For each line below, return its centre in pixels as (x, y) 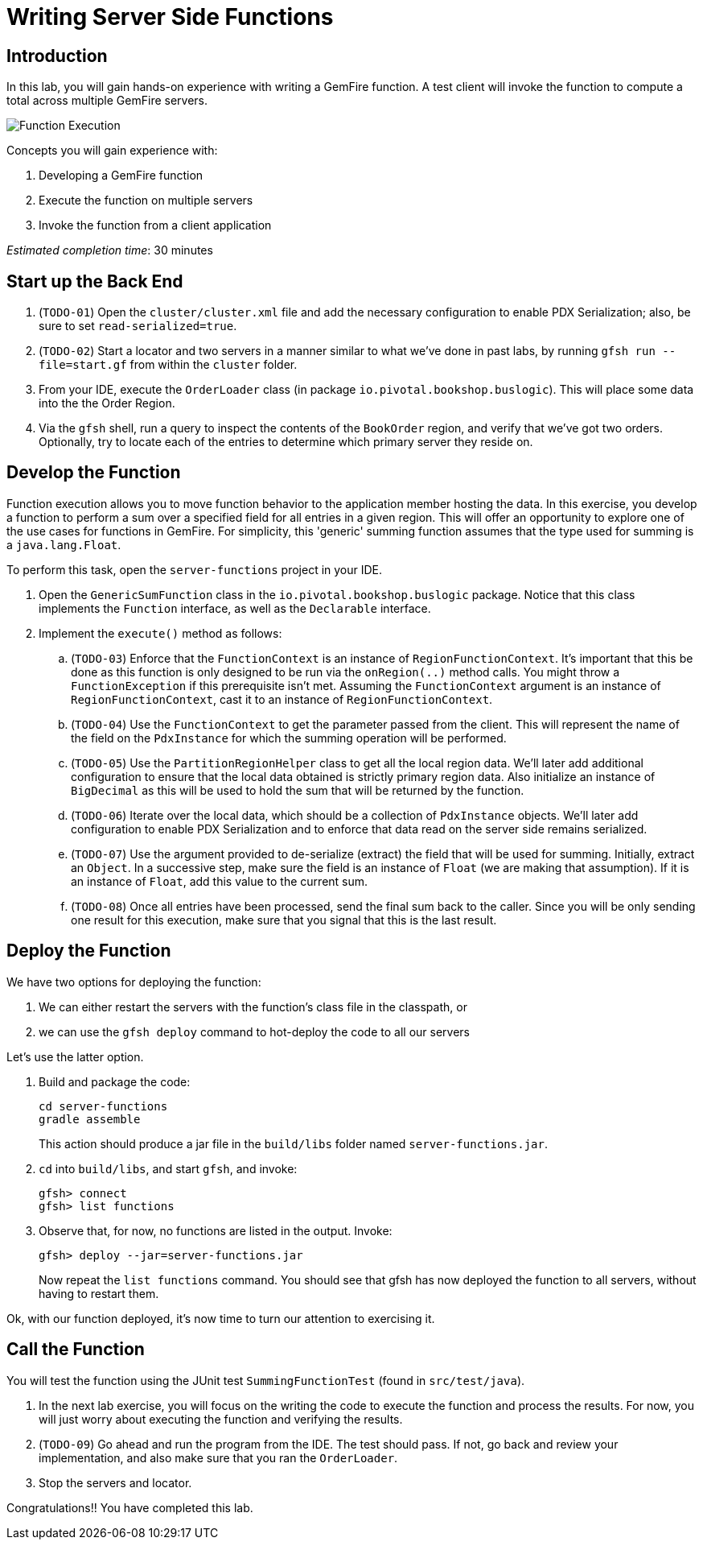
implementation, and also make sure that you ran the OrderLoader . (218, 1457)
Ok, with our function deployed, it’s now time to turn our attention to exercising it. (221, 1318)
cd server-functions (103, 1106)
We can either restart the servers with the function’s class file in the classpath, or (253, 1007)
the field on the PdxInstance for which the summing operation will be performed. (289, 738)
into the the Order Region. (107, 403)
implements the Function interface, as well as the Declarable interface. (235, 608)
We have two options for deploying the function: (134, 982)
